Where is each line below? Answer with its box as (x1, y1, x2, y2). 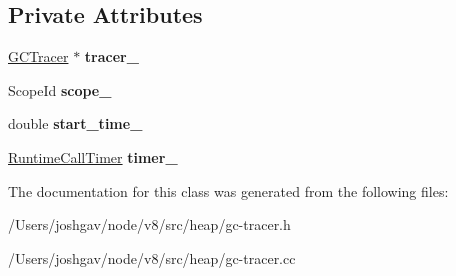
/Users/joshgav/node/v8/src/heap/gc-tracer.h (8, 214, 291, 235)
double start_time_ (8, 113, 143, 134)
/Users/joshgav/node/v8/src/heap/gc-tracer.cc (8, 247, 296, 268)
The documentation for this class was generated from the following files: (8, 180, 449, 201)
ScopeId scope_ (8, 79, 112, 100)
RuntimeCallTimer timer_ (8, 146, 178, 167)
